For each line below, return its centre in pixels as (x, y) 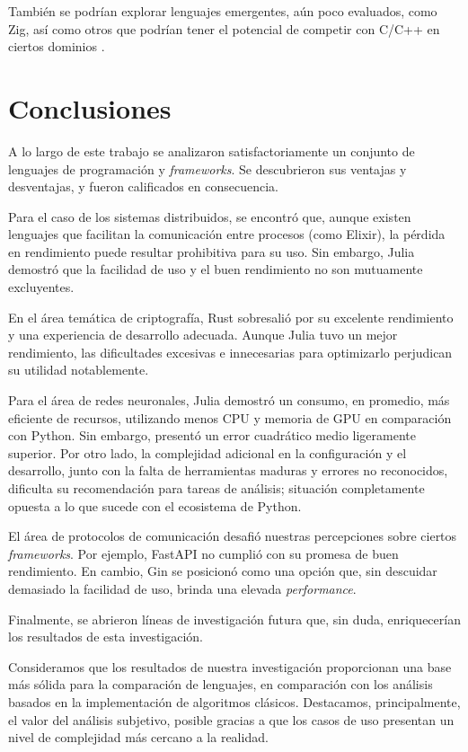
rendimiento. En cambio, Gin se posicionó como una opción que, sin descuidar (223, 571)
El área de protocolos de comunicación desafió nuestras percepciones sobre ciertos (233, 536)
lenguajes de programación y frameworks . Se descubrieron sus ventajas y (208, 168)
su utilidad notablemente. (79, 370)
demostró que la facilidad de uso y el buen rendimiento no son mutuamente (216, 269)
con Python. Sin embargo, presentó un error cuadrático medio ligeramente (212, 435)
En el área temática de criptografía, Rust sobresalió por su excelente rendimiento (231, 317)
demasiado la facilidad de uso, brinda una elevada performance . (182, 588)
